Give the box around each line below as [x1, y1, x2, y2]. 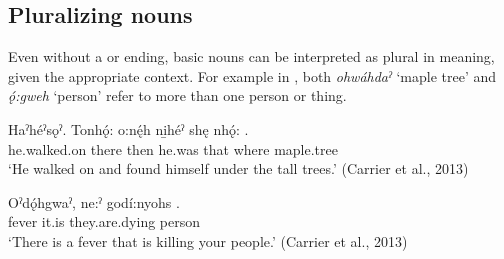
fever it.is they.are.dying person [8, 211, 201, 232]
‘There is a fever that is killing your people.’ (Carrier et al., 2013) [8, 230, 408, 251]
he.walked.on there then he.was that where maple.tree [8, 138, 338, 159]
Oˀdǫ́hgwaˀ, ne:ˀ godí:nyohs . [8, 191, 180, 212]
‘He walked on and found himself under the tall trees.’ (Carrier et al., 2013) [8, 158, 469, 179]
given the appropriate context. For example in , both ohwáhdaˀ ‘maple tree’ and [8, 65, 497, 86]
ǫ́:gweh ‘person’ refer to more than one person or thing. [8, 85, 347, 106]
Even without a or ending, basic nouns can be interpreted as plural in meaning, [8, 46, 495, 67]
